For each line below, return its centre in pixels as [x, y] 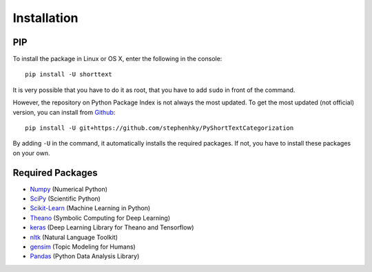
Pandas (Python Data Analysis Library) [85, 256]
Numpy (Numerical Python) [69, 189]
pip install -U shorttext [69, 75]
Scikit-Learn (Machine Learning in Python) [90, 208]
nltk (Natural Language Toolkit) [74, 237]
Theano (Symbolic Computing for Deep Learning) [100, 218]
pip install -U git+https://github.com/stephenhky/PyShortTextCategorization [159, 128]
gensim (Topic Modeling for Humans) [83, 247]
